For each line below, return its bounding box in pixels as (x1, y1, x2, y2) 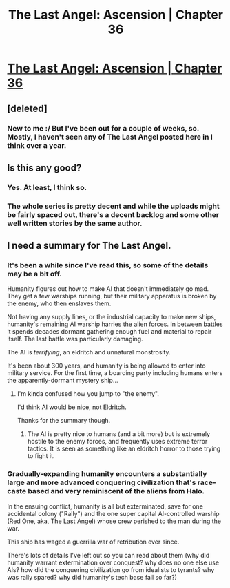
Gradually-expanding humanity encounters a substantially (7, 469, 207, 479)
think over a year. (7, 140, 67, 150)
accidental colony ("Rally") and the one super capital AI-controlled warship (7, 509, 220, 518)
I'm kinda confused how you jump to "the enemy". (17, 390, 160, 398)
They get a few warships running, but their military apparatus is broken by (7, 292, 217, 301)
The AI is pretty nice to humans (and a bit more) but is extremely (27, 430, 211, 438)
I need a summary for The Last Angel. (7, 240, 171, 252)
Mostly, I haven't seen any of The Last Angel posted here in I (7, 132, 213, 142)
